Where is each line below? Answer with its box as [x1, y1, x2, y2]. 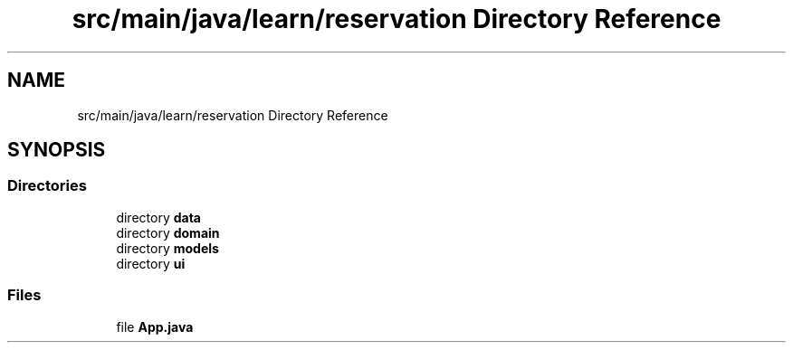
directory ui [116, 255, 186, 271]
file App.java [116, 318, 194, 335]
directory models [116, 240, 219, 256]
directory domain [116, 224, 220, 241]
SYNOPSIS [7, 138, 106, 162]
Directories [7, 176, 87, 195]
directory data [116, 209, 201, 225]
